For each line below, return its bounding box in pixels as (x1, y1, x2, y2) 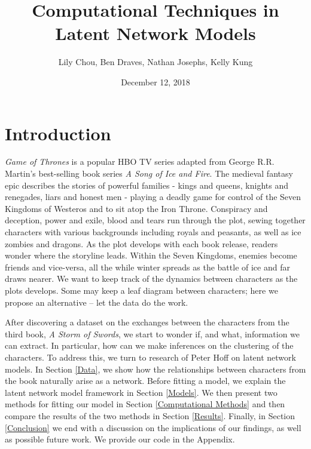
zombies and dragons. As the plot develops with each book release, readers (5, 237, 278, 250)
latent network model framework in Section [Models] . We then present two (5, 386, 278, 398)
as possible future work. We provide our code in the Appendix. (5, 433, 235, 445)
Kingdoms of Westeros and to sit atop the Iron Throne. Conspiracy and (5, 202, 268, 214)
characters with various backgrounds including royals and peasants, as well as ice (5, 226, 301, 238)
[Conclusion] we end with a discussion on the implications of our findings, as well (5, 421, 301, 433)
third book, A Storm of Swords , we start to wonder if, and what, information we (5, 327, 300, 340)
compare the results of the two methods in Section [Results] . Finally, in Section (5, 409, 295, 422)
